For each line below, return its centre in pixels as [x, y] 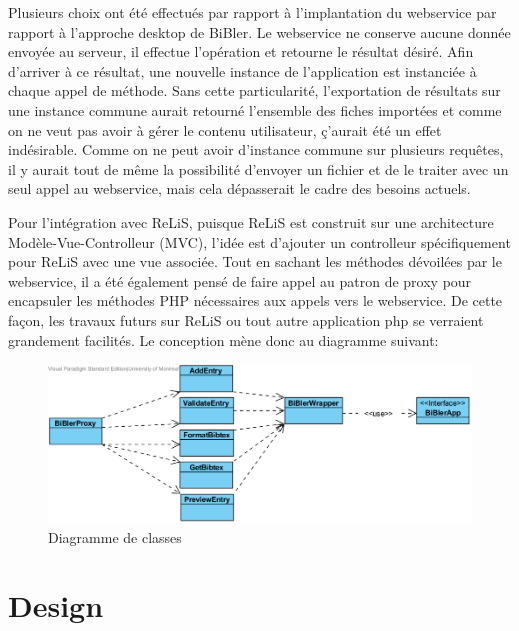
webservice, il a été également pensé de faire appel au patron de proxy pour [240, 280]
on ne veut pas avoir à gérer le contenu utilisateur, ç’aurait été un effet [225, 129]
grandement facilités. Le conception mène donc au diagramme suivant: [223, 339]
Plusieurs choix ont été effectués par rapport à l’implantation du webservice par [252, 12]
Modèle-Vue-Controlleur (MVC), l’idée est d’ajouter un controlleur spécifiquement [259, 241]
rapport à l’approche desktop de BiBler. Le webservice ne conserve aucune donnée [259, 31]
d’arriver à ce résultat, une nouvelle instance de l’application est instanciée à [242, 70]
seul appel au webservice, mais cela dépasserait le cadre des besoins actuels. [239, 188]
